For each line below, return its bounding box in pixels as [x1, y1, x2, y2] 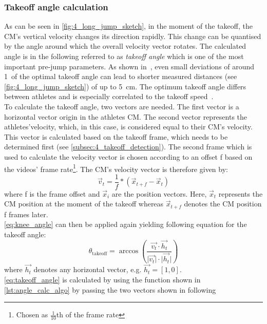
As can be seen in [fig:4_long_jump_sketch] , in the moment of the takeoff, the [4, 21, 253, 31]
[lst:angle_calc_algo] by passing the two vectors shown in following [4, 284, 216, 295]
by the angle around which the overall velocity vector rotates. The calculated [4, 41, 246, 51]
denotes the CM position [184, 198, 262, 209]
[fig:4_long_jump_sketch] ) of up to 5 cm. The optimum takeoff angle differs [4, 81, 246, 91]
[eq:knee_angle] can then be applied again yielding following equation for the [4, 219, 247, 230]
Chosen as [16, 309, 48, 320]
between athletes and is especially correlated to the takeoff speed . [4, 91, 214, 102]
